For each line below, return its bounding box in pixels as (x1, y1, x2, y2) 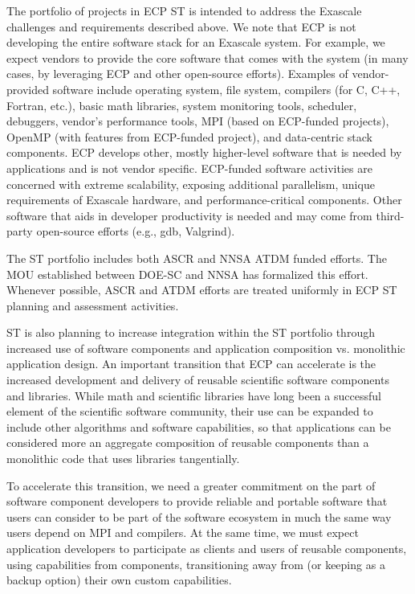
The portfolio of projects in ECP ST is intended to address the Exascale (6, 2, 362, 18)
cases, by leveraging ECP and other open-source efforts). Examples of (6, 65, 348, 82)
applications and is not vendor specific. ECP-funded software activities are (6, 159, 372, 176)
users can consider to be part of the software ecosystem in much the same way (6, 508, 392, 525)
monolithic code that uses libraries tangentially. (6, 450, 240, 467)
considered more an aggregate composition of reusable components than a (6, 434, 369, 451)
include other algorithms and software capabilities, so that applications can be (6, 418, 391, 435)
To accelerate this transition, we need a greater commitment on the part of (6, 477, 376, 494)
